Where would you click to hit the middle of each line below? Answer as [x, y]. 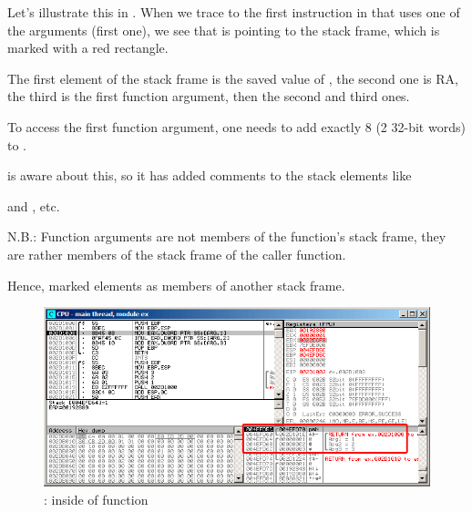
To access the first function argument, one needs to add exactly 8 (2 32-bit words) [236, 126]
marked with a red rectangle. [88, 48]
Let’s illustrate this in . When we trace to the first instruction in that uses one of [234, 12]
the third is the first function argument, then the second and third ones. [209, 96]
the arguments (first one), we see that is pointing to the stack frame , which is [224, 30]
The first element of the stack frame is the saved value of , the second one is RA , [233, 78]
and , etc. [34, 205]
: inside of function [96, 499]
